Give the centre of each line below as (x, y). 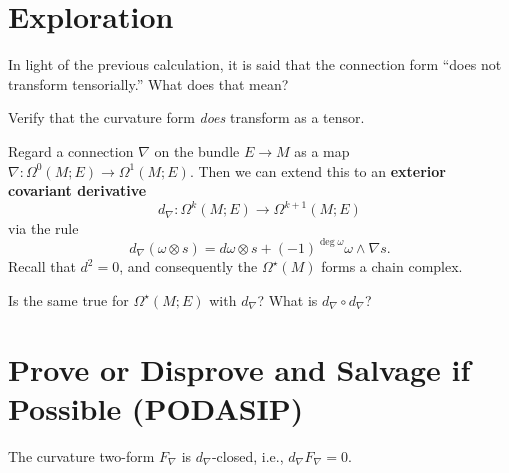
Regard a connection (71, 150)
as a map (322, 150)
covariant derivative (77, 190)
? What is (287, 299)
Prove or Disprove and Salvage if (239, 368)
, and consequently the (188, 266)
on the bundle (197, 150)
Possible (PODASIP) (156, 407)
